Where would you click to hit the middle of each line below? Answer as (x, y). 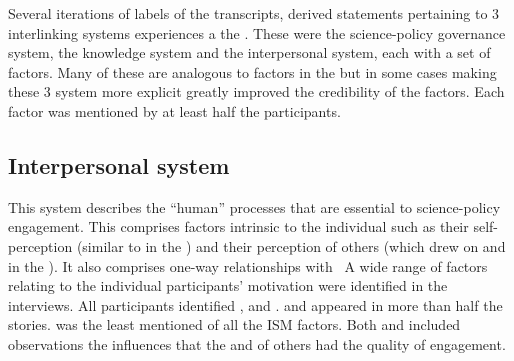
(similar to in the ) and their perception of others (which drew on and (291, 245)
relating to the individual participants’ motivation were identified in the (228, 285)
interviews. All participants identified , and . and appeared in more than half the (255, 304)
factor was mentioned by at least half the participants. (174, 110)
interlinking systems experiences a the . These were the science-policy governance (257, 32)
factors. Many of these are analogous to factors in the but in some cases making (252, 71)
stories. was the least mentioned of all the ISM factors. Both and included (234, 324)
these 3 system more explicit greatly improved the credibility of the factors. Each (256, 91)
